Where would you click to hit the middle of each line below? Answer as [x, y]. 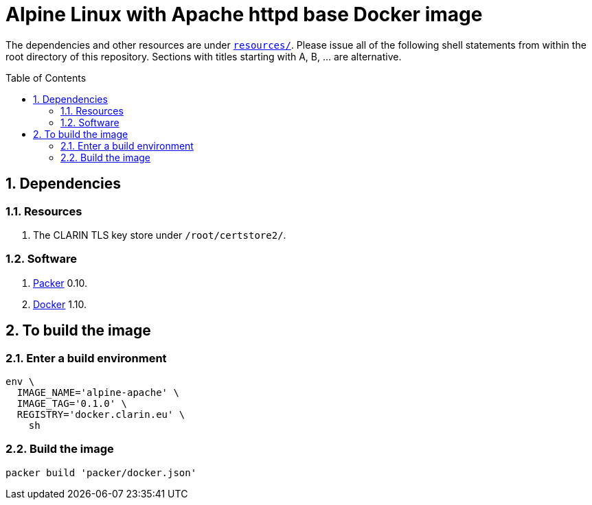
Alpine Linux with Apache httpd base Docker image [244, 14]
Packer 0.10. [60, 283]
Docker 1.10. [60, 304]
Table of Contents [46, 78]
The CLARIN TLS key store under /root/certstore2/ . [160, 235]
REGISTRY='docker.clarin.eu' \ [101, 414]
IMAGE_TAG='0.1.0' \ [72, 403]
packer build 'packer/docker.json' [101, 472]
